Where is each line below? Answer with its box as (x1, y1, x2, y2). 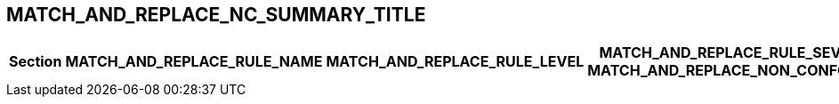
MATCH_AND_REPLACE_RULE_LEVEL (326, 52, 585, 71)
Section (9, 52, 62, 71)
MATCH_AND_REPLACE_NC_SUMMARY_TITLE (6, 4, 426, 26)
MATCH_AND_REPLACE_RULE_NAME (65, 52, 323, 71)
